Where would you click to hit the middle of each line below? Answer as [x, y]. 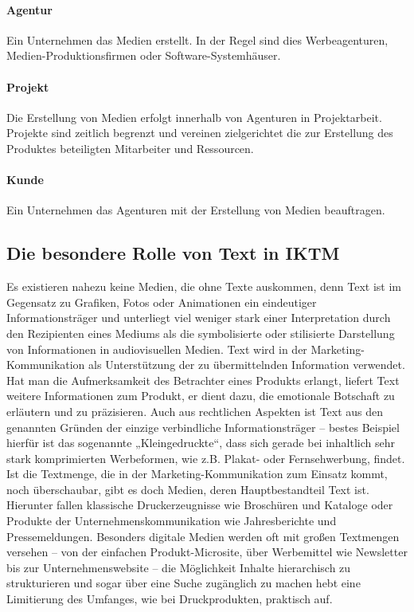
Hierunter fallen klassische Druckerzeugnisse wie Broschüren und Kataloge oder [200, 505]
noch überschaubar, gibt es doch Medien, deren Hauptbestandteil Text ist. [188, 489]
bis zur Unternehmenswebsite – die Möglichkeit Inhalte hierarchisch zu [179, 567]
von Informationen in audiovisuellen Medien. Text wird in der [157, 349]
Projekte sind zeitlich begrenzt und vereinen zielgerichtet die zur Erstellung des [200, 133]
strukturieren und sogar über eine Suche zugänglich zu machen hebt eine [184, 583]
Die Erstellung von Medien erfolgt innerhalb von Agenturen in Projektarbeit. [194, 117]
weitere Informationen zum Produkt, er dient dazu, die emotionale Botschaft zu [201, 396]
